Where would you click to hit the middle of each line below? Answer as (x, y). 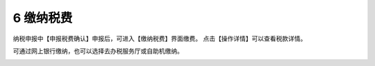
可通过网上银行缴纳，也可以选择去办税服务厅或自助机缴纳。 (98, 51)
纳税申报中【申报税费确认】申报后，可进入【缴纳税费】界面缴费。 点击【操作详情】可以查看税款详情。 (160, 38)
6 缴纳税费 (43, 18)
